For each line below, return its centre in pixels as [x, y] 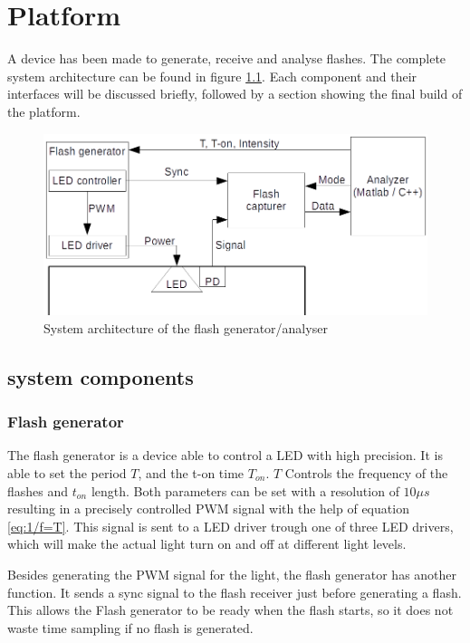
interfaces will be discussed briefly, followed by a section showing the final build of [235, 94]
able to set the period [67, 472]
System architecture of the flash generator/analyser [186, 327]
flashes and [38, 490]
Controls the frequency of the [366, 472]
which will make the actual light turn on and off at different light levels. [207, 544]
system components [101, 376]
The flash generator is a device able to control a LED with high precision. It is [225, 455]
